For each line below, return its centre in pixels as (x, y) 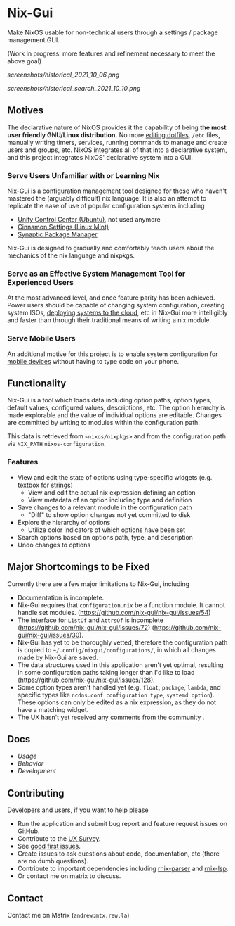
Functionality (37, 384)
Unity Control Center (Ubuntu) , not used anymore (89, 220)
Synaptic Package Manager (57, 234)
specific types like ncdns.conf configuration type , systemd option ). (116, 694)
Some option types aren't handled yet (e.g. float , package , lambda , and (119, 687)
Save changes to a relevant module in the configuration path (105, 507)
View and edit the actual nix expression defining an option (112, 492)
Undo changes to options (54, 545)
